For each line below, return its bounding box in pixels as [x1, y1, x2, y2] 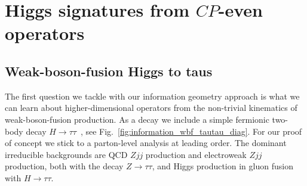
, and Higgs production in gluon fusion [152, 160, 293, 172]
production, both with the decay [5, 160, 124, 172]
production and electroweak [145, 148, 247, 160]
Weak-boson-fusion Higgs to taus [5, 61, 213, 80]
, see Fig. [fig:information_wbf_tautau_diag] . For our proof [80, 125, 302, 137]
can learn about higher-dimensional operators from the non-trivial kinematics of [5, 101, 297, 114]
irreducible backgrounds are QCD [5, 148, 128, 160]
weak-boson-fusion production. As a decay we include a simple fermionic [5, 113, 269, 125]
